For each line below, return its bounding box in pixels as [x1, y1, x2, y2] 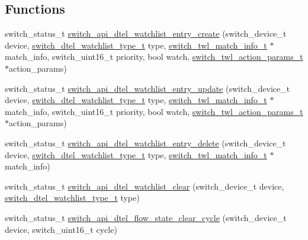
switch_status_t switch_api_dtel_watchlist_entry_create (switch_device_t [5, 27, 287, 40]
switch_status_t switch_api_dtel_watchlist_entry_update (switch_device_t [5, 82, 290, 94]
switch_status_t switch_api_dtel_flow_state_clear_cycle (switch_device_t [5, 211, 287, 223]
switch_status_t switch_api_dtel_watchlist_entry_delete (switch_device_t [5, 136, 286, 149]
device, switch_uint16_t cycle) [5, 223, 117, 235]
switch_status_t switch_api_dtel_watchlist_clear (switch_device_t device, [5, 180, 284, 192]
